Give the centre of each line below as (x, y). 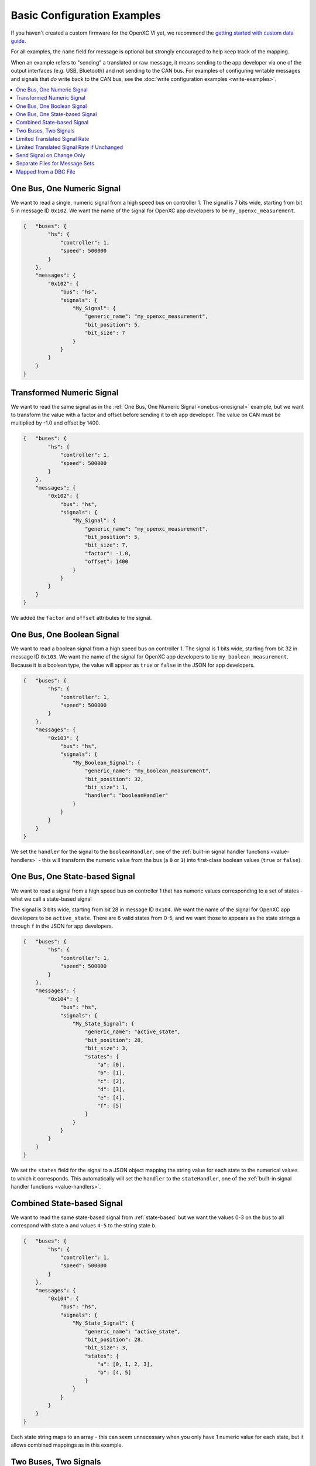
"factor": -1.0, (108, 553)
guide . (18, 40)
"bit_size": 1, (107, 787)
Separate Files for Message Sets (55, 164)
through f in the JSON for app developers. (62, 926)
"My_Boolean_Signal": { (106, 763)
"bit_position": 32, (114, 779)
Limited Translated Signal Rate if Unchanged (70, 147)
